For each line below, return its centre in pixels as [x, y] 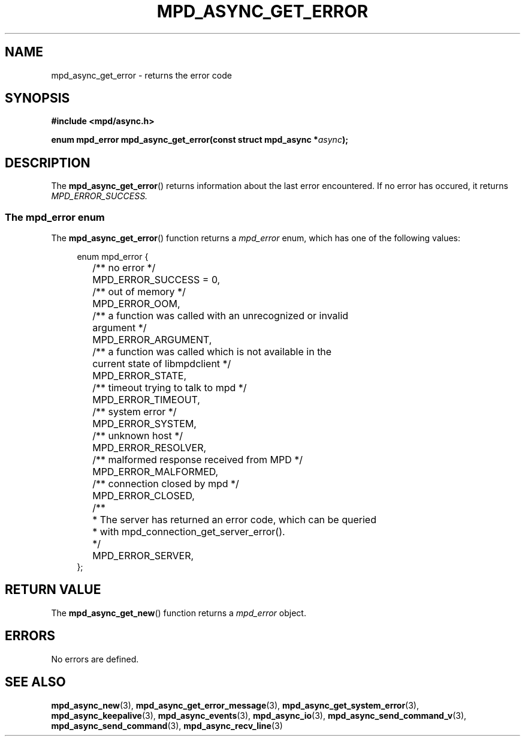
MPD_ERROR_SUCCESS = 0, [156, 280]
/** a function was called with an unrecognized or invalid [221, 316]
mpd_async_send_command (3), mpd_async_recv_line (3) [167, 725]
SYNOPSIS [37, 98]
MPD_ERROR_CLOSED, [144, 496]
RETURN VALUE [53, 590]
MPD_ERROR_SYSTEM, [144, 424]
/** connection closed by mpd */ [166, 484]
